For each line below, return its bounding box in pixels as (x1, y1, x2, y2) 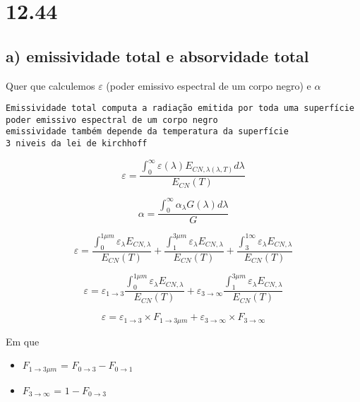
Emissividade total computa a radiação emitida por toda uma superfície (6, 103, 354, 114)
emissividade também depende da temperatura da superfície (6, 126, 289, 137)
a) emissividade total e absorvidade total (6, 45, 309, 66)
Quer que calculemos (6, 78, 95, 93)
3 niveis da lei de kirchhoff (6, 138, 148, 149)
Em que (6, 333, 40, 348)
